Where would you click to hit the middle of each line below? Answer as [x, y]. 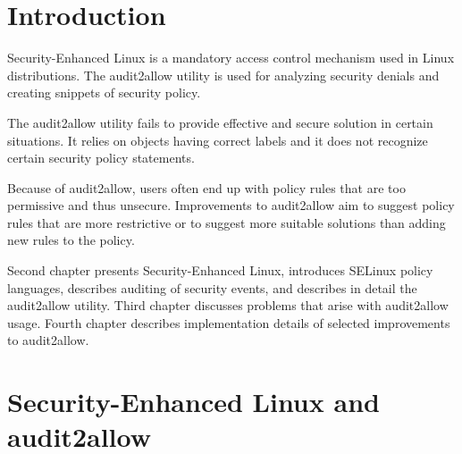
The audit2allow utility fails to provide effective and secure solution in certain [220, 122]
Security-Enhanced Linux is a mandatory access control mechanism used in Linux [231, 58]
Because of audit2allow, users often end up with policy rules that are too [206, 187]
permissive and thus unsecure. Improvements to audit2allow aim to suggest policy [231, 205]
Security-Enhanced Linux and [193, 402]
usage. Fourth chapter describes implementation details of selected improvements [229, 322]
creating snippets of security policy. [104, 92]
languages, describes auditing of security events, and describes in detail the [212, 287]
